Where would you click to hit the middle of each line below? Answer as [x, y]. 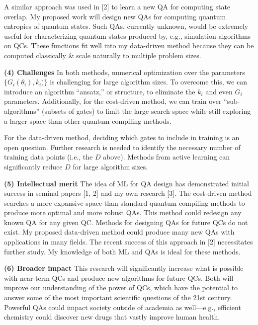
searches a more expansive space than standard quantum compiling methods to [125, 203]
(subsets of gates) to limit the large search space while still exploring [146, 111]
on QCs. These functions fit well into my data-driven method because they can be [129, 45]
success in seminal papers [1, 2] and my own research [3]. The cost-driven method [128, 193]
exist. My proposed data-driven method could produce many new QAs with [119, 232]
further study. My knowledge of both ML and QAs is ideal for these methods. [122, 251]
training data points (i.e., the [48, 157]
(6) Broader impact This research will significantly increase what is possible [124, 268]
